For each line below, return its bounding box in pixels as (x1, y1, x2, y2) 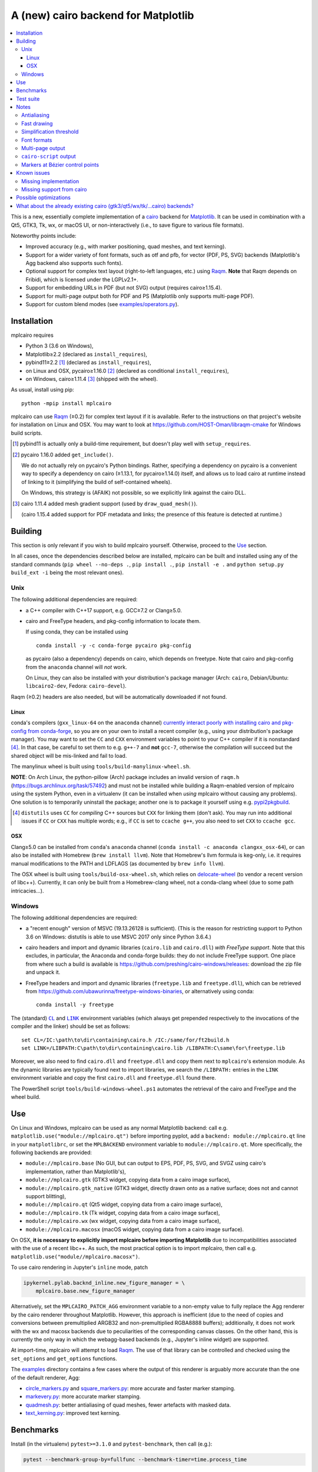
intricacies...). (11, 887, 44, 894)
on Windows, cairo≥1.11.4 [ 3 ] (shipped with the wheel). (25, 375, 158, 382)
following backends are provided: (11, 1149, 92, 1156)
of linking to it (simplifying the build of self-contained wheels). (21, 478, 172, 485)
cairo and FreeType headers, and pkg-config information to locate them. (25, 617, 201, 624)
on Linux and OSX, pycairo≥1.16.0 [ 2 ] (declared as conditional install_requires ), (25, 367, 229, 374)
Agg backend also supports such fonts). (25, 260, 123, 267)
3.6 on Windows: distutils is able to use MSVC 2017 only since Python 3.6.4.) (25, 933, 211, 940)
